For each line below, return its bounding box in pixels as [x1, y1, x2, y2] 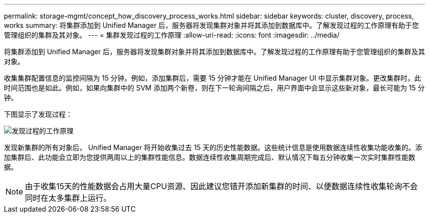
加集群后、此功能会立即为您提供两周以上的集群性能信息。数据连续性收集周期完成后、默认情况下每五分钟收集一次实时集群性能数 [4, 153, 415, 161]
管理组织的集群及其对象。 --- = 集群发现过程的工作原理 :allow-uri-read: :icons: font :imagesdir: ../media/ [4, 31, 340, 39]
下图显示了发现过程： [4, 110, 72, 118]
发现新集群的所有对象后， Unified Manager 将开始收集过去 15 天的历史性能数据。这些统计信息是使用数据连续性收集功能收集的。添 [4, 143, 422, 152]
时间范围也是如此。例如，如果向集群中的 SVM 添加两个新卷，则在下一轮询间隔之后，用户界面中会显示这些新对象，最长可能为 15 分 [4, 84, 425, 92]
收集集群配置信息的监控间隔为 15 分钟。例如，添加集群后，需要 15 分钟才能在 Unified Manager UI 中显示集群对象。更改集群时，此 [4, 74, 421, 82]
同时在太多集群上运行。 [25, 193, 112, 203]
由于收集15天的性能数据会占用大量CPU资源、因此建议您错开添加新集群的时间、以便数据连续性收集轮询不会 [25, 181, 418, 191]
